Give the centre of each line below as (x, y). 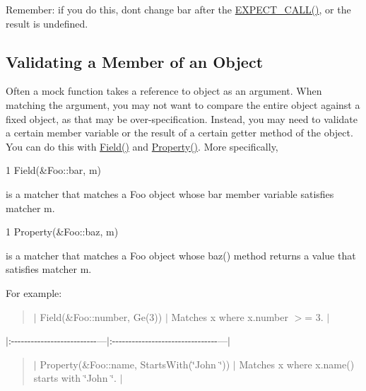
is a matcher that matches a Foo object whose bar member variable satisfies (170, 193)
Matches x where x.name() (297, 364)
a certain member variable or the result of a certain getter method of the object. (179, 133)
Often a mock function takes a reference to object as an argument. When (164, 91)
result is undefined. (47, 23)
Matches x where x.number (230, 316)
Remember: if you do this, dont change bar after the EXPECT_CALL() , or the (178, 9)
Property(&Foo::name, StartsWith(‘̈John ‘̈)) (135, 364)
